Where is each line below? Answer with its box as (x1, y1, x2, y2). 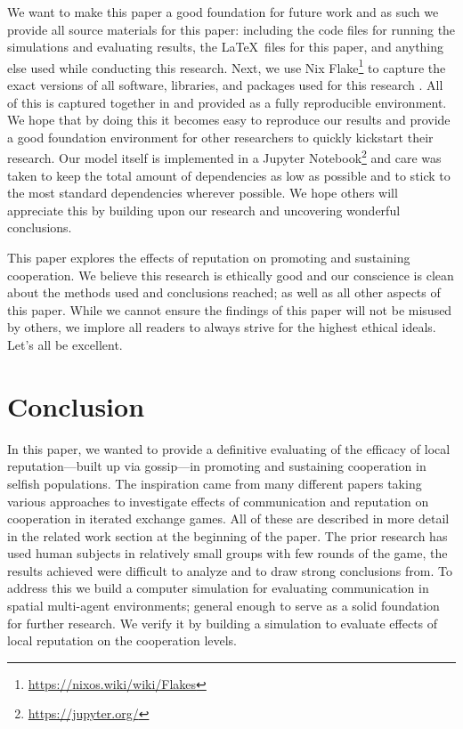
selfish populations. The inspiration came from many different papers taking (7, 474, 422, 492)
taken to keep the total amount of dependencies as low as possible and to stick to (7, 166, 451, 184)
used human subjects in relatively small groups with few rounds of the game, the (7, 544, 448, 563)
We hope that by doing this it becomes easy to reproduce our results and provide (7, 110, 451, 129)
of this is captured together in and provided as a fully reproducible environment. (7, 93, 447, 111)
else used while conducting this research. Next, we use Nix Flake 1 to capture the (7, 55, 446, 77)
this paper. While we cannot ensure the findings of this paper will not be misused (7, 300, 452, 319)
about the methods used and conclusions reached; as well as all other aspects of (7, 283, 441, 302)
